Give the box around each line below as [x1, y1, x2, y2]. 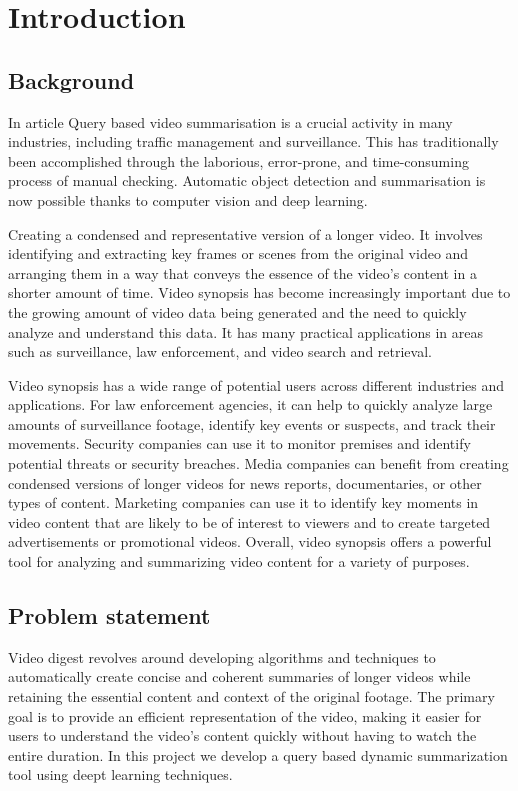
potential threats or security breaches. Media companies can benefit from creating [8, 453, 509, 474]
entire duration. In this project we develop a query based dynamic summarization [8, 744, 508, 765]
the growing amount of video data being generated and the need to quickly [8, 301, 467, 322]
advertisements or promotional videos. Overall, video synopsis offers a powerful [8, 531, 492, 552]
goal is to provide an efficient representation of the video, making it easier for [8, 705, 482, 726]
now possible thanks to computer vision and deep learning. [8, 189, 368, 210]
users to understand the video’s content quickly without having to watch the [8, 725, 477, 746]
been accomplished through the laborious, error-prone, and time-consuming [8, 150, 469, 171]
